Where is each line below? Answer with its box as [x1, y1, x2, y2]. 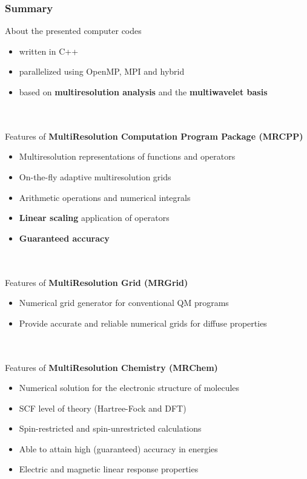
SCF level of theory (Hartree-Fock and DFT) [19, 401, 187, 414]
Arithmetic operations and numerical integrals [19, 191, 191, 203]
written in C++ [19, 44, 79, 57]
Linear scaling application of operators [19, 211, 170, 224]
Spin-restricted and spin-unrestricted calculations [19, 422, 202, 435]
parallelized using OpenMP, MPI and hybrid [19, 65, 185, 78]
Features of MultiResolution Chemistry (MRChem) [5, 361, 218, 373]
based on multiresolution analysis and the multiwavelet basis [19, 86, 268, 98]
